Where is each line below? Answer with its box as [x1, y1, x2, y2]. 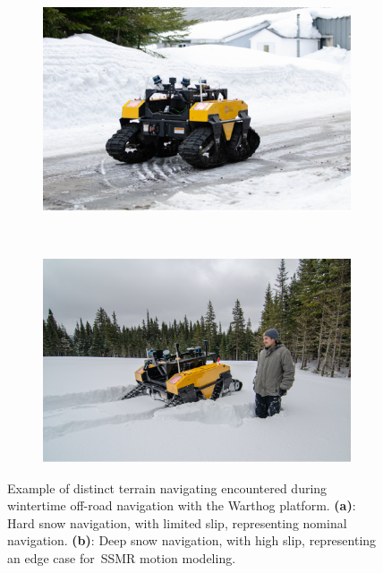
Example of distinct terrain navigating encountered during [7, 478, 328, 497]
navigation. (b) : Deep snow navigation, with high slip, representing [7, 531, 377, 550]
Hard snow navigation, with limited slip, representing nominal [7, 513, 347, 532]
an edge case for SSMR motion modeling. [7, 548, 236, 567]
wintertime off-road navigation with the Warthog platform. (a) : [7, 496, 356, 515]
